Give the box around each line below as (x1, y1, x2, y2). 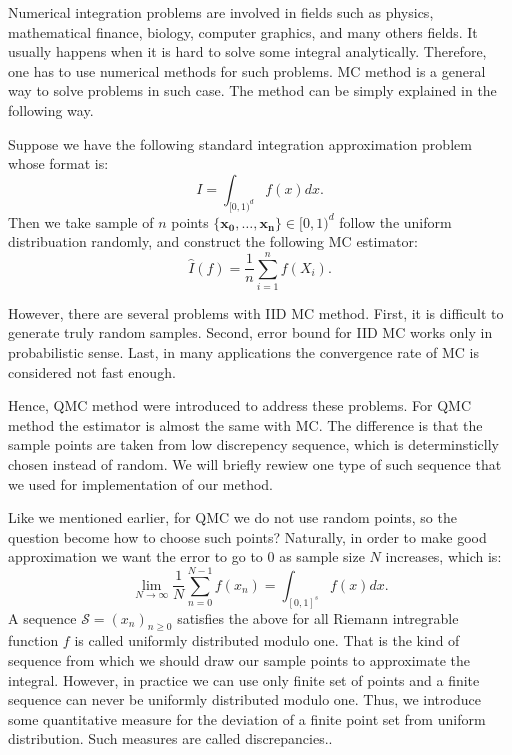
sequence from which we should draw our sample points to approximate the (8, 650, 471, 671)
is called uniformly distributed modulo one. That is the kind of (74, 630, 460, 651)
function (8, 630, 59, 651)
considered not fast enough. (8, 361, 176, 382)
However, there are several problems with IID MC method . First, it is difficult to (8, 302, 504, 323)
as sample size (279, 546, 365, 567)
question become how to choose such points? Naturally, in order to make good (8, 526, 487, 547)
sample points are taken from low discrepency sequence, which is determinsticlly (8, 434, 499, 455)
